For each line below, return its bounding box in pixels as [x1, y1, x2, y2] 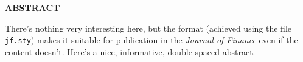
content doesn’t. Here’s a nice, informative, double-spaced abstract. [5, 45, 256, 58]
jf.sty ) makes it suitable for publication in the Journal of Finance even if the [5, 33, 298, 46]
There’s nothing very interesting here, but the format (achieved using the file [5, 21, 291, 34]
